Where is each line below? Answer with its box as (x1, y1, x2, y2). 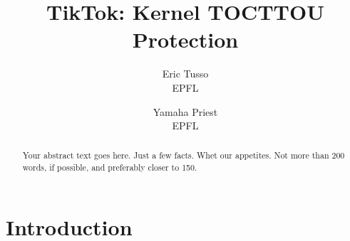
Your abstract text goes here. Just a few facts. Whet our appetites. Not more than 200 (22, 149, 345, 161)
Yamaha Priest (153, 104, 218, 119)
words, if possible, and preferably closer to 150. (22, 161, 197, 173)
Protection (132, 25, 239, 54)
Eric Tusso (162, 66, 209, 81)
